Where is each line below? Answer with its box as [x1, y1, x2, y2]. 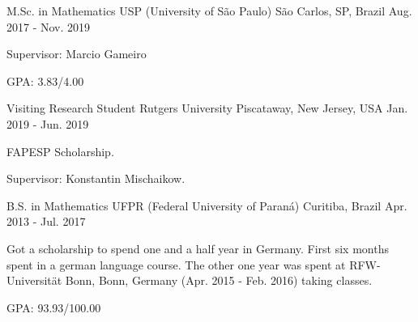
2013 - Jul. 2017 [6, 213, 86, 230]
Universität [6, 272, 62, 289]
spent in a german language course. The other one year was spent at [6, 256, 346, 273]
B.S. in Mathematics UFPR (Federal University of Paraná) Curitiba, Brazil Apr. [6, 197, 407, 214]
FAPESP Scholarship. [6, 142, 114, 159]
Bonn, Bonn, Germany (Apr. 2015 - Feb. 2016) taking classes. [65, 272, 373, 289]
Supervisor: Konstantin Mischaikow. [6, 170, 186, 187]
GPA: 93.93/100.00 [6, 299, 101, 316]
